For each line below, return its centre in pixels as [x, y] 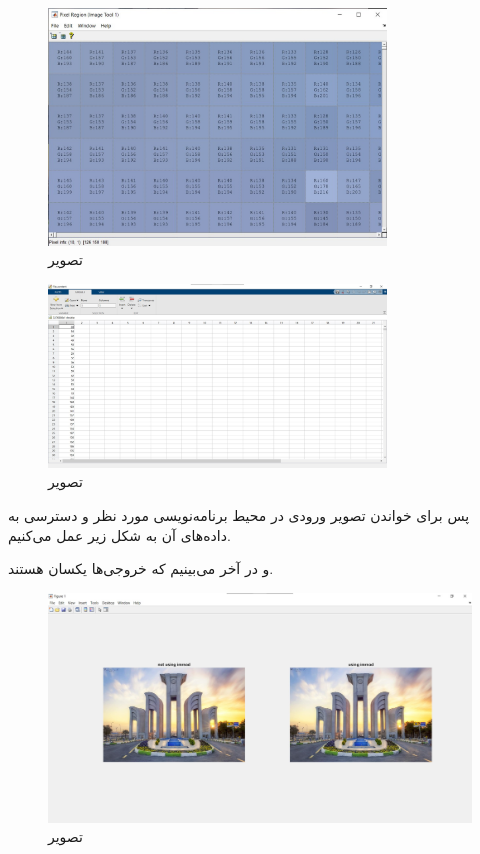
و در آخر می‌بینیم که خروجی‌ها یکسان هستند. [141, 568]
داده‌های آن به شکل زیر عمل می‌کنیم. [119, 534]
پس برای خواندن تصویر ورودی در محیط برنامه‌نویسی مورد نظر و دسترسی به [239, 515]
